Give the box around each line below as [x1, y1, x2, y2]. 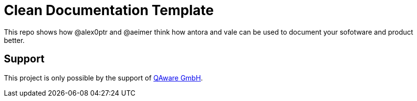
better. [4, 36, 25, 44]
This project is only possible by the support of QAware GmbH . [4, 73, 203, 82]
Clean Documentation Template [4, 2, 214, 19]
